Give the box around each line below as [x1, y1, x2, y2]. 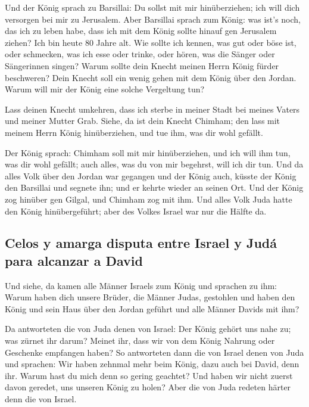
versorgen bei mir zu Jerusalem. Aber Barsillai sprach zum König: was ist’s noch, [5, 13, 301, 25]
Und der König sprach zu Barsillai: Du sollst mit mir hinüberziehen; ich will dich [5, 1, 300, 13]
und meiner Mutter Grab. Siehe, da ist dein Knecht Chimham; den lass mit [5, 114, 280, 127]
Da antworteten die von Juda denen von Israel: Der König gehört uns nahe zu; [5, 322, 291, 335]
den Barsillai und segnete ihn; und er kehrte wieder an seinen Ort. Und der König [5, 181, 304, 194]
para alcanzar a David [5, 251, 143, 269]
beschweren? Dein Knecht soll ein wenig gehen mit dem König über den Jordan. [5, 71, 296, 83]
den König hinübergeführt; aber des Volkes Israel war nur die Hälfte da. [5, 204, 267, 217]
